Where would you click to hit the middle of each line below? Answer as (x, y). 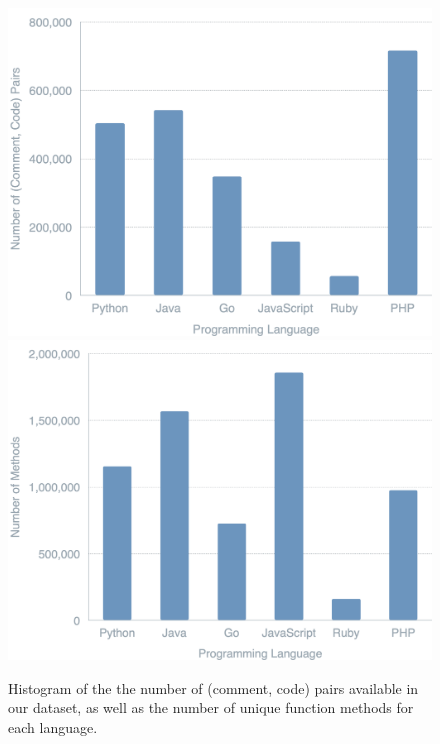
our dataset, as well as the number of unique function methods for (211, 707)
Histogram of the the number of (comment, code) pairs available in (213, 687)
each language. (53, 726)
